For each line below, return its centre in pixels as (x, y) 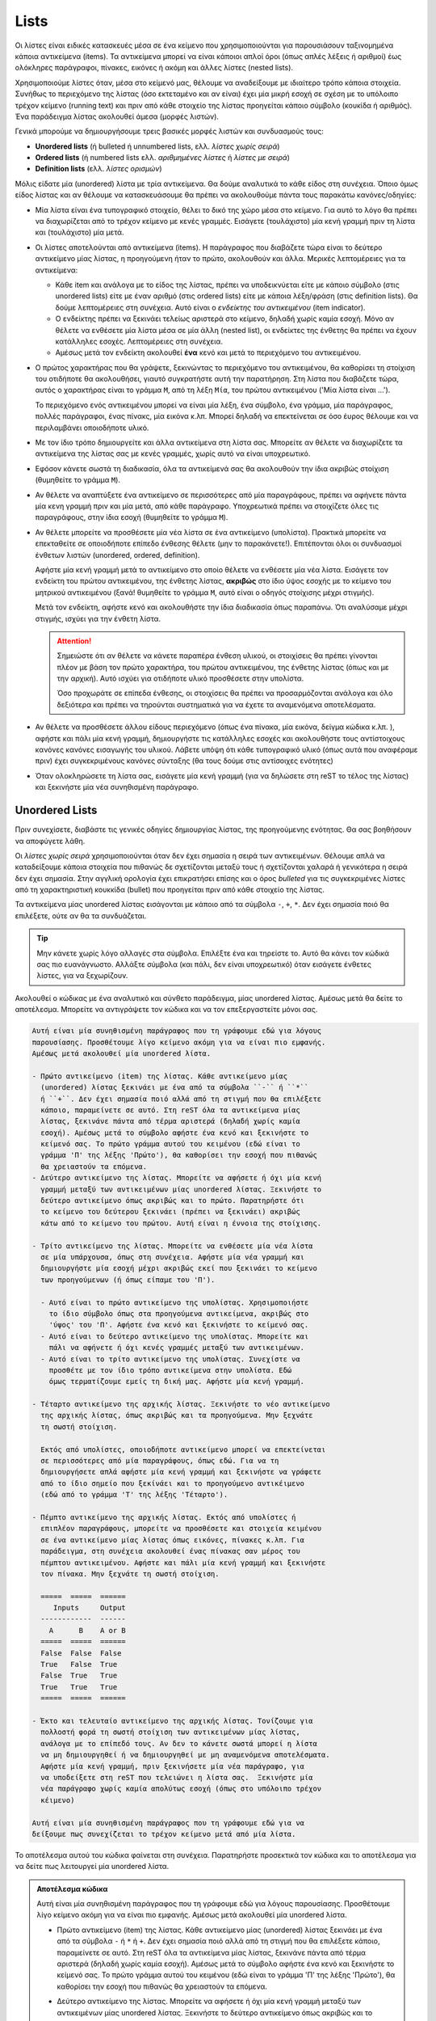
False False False (81, 1653)
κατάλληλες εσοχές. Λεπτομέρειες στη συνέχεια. (139, 341)
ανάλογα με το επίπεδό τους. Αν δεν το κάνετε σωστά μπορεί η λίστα (179, 1743)
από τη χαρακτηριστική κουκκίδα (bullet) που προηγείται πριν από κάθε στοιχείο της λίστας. (170, 890)
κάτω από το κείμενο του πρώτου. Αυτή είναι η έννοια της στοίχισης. (181, 1223)
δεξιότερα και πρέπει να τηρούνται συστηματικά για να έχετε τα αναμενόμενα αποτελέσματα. (216, 704)
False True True (79, 1676)
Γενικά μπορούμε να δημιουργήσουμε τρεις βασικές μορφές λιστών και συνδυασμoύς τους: (170, 131)
